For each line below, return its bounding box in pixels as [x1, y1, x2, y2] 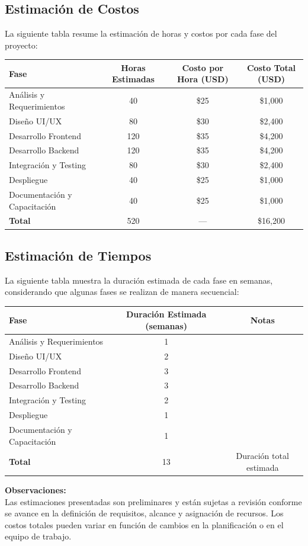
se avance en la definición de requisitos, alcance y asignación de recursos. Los [5, 507, 284, 519]
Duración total [236, 449, 289, 462]
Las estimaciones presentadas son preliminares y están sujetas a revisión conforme [5, 495, 302, 508]
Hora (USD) [177, 73, 229, 85]
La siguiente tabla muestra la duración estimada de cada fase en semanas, [5, 274, 273, 286]
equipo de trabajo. [5, 530, 72, 542]
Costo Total [246, 61, 296, 73]
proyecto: [5, 38, 38, 51]
